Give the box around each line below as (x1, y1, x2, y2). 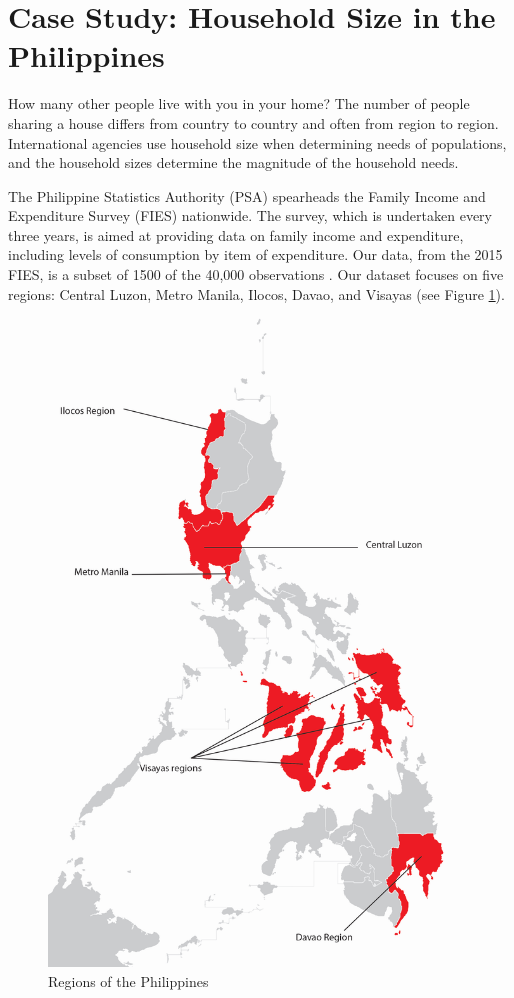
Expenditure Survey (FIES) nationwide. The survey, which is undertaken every (8, 205, 492, 226)
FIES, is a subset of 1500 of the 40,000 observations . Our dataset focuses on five (8, 264, 504, 285)
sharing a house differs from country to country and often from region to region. (8, 112, 499, 133)
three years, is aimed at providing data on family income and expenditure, (8, 224, 464, 245)
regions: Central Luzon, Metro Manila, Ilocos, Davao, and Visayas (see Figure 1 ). (8, 283, 505, 304)
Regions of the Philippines (48, 970, 209, 991)
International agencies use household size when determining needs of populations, (8, 132, 507, 153)
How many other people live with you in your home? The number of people (8, 93, 470, 114)
